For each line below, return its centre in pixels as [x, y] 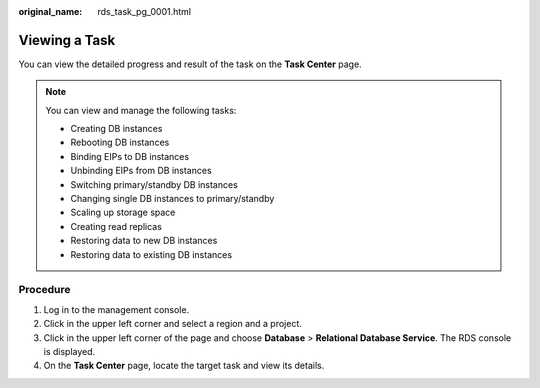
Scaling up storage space [123, 212]
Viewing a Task [67, 40]
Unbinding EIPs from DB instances [141, 171]
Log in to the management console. [116, 309]
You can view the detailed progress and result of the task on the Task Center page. [190, 64]
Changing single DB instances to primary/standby [172, 199]
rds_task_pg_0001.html [144, 11]
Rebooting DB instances [120, 142]
